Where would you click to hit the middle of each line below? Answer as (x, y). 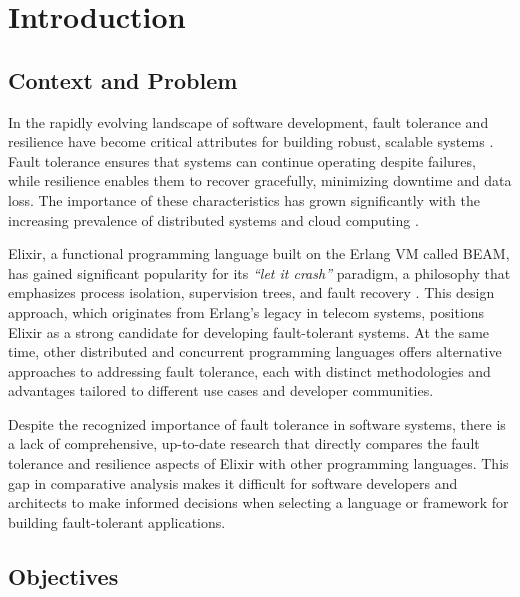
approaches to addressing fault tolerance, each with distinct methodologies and (249, 370)
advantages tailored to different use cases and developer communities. (221, 390)
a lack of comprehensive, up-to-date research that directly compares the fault (244, 443)
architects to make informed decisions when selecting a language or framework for (258, 502)
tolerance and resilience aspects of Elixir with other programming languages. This (258, 463)
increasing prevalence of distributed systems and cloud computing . (213, 219)
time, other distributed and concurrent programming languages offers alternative (255, 351)
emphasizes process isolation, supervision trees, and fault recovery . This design (251, 292)
